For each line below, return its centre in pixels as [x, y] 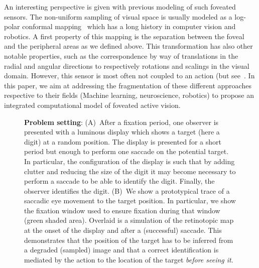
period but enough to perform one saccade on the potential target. [126, 151]
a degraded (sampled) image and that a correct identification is [121, 250]
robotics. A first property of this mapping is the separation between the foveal [124, 36]
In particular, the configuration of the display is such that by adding [129, 161]
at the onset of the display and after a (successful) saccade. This [123, 230]
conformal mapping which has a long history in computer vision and [129, 26]
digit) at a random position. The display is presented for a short [123, 141]
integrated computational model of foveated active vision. [92, 105]
